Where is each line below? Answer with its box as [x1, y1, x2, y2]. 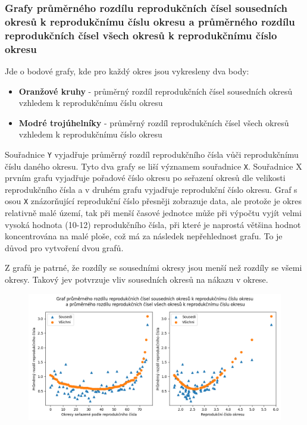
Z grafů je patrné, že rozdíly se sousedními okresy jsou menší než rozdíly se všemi [5, 261, 302, 274]
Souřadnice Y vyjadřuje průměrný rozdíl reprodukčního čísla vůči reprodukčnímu [5, 148, 299, 160]
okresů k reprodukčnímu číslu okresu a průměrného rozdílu [5, 14, 295, 29]
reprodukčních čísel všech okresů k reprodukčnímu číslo [5, 27, 277, 42]
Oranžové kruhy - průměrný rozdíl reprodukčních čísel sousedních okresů [18, 85, 293, 97]
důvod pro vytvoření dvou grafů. [5, 241, 124, 254]
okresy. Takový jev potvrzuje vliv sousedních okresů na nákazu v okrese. [5, 273, 268, 286]
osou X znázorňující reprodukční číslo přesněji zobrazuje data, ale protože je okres [5, 195, 302, 207]
